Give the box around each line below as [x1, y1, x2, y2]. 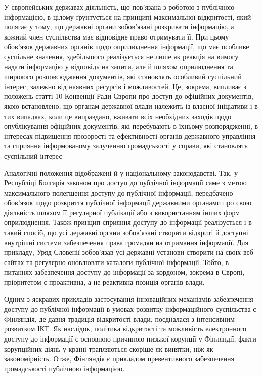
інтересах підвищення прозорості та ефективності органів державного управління [4, 130, 256, 141]
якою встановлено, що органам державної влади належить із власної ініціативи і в [4, 100, 258, 111]
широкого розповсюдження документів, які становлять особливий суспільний [4, 71, 242, 82]
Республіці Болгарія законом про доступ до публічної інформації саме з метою [4, 177, 247, 188]
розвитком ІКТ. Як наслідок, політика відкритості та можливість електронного [4, 323, 247, 334]
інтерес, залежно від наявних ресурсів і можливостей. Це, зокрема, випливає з [4, 81, 247, 91]
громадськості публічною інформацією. [4, 363, 125, 373]
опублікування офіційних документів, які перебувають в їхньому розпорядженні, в [4, 121, 258, 131]
